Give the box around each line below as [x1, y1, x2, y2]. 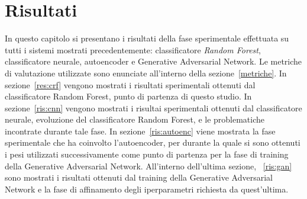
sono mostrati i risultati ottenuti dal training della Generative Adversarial [5, 171, 273, 184]
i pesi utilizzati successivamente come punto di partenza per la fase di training [5, 148, 289, 161]
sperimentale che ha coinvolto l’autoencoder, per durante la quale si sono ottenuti [5, 136, 300, 149]
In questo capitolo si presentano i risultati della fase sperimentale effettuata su [5, 32, 289, 44]
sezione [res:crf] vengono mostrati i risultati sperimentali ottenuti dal [5, 78, 256, 91]
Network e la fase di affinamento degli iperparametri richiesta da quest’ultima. [5, 182, 289, 195]
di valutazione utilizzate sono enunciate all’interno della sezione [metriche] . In [5, 66, 287, 79]
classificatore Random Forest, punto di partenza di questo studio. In [5, 90, 252, 102]
